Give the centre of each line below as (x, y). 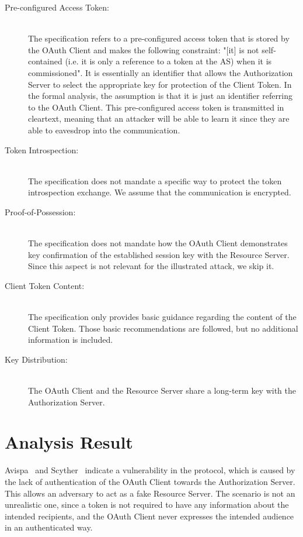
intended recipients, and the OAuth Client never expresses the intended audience (149, 516)
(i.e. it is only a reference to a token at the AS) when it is (168, 61)
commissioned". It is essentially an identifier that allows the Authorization (161, 72)
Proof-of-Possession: (40, 211)
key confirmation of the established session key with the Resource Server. (159, 254)
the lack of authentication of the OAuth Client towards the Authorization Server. (150, 481)
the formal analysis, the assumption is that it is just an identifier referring (161, 96)
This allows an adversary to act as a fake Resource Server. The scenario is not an (150, 493)
